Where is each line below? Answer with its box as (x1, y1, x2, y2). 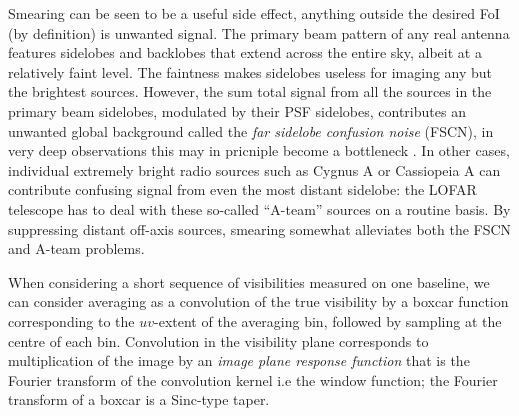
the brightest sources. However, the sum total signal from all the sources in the (8, 81, 492, 102)
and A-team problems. (8, 238, 145, 259)
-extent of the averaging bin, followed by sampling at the (154, 310, 502, 331)
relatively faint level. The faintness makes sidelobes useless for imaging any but (8, 61, 493, 82)
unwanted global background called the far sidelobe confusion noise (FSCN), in (8, 120, 494, 141)
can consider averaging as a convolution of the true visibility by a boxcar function (8, 291, 509, 312)
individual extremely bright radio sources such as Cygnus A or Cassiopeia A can (8, 159, 501, 180)
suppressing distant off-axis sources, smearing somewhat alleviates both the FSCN (8, 218, 512, 239)
